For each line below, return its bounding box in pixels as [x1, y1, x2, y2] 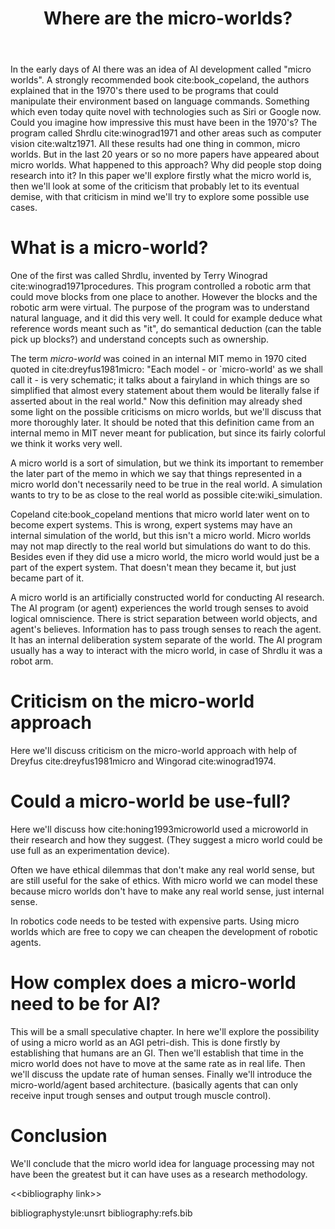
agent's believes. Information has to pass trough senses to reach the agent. [10, 623, 322, 636]
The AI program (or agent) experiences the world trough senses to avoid [10, 602, 309, 614]
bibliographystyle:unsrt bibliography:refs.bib [10, 1207, 193, 1219]
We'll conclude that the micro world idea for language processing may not [10, 1157, 315, 1169]
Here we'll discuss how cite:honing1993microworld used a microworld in [10, 823, 309, 835]
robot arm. [10, 655, 54, 667]
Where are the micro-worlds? [43, 7, 293, 30]
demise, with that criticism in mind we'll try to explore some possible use [10, 191, 310, 203]
